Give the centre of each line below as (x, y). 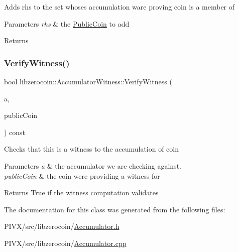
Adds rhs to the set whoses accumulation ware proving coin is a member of (119, 7)
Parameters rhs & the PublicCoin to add (67, 23)
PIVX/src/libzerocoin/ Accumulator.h (62, 226)
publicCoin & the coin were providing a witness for (82, 175)
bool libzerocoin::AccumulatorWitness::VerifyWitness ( (88, 81)
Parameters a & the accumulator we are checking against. (93, 165)
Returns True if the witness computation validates (81, 193)
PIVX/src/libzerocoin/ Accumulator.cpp (65, 243)
